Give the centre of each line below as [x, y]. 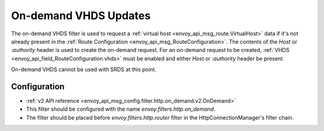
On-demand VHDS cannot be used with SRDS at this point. [84, 69]
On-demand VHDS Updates [81, 16]
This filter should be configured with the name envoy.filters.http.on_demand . [121, 109]
